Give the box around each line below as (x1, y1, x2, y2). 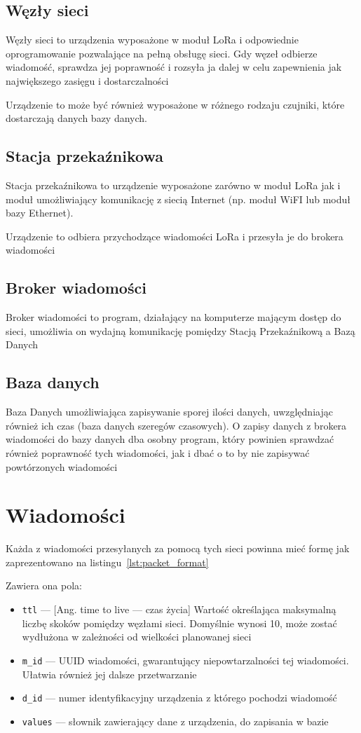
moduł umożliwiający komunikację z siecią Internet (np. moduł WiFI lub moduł (6, 191, 350, 206)
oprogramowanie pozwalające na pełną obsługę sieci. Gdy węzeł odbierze (6, 46, 318, 60)
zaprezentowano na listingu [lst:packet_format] (6, 554, 209, 569)
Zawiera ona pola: (6, 578, 82, 593)
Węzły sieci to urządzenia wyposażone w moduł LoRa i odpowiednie (6, 32, 299, 47)
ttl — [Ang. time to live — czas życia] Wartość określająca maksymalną (22, 602, 336, 616)
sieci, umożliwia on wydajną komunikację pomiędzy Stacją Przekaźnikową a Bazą (6, 323, 355, 338)
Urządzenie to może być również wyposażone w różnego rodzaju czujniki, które (6, 97, 345, 111)
